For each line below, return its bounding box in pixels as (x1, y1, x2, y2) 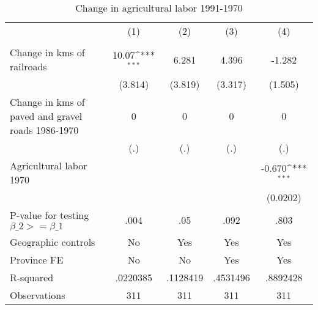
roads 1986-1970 (10, 123, 79, 137)
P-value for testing (10, 208, 89, 222)
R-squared (10, 270, 54, 284)
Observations (10, 288, 65, 302)
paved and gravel (10, 109, 83, 123)
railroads (10, 59, 47, 73)
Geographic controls (10, 235, 95, 249)
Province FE (10, 253, 64, 267)
